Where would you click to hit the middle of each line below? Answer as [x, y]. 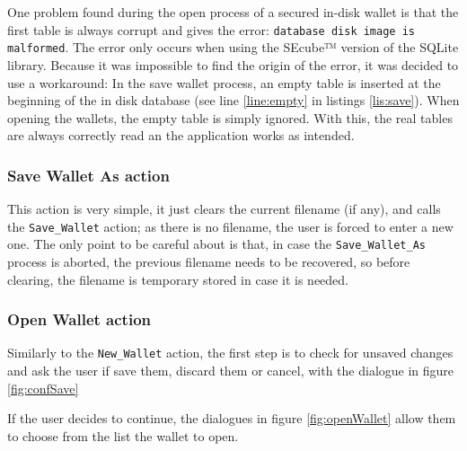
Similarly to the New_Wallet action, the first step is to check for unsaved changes [230, 353]
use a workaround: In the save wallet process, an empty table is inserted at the [224, 82]
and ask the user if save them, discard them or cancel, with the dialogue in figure [231, 371]
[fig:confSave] [43, 388]
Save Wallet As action [88, 175]
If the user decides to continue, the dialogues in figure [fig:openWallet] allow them [232, 418]
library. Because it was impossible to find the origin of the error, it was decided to [233, 64]
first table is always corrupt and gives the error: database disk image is [211, 29]
